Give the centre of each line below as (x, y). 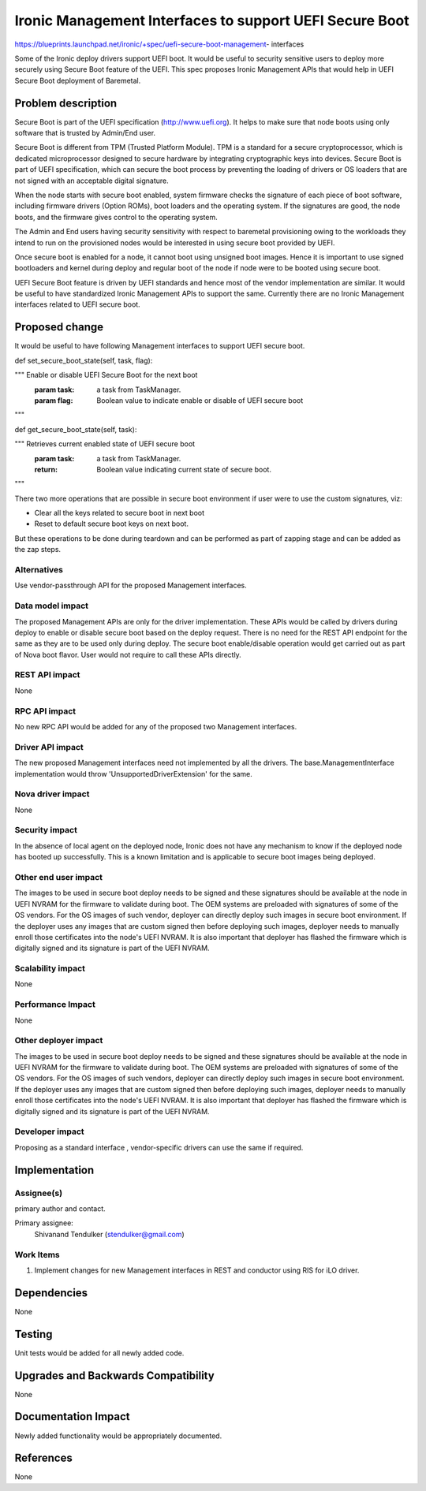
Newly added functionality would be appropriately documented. (118, 1436)
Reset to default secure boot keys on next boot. (112, 524)
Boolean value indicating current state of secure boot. (184, 469)
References (43, 1458)
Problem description (66, 103)
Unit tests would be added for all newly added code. (99, 1353)
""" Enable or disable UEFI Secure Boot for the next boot (106, 375)
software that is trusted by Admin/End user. (85, 133)
